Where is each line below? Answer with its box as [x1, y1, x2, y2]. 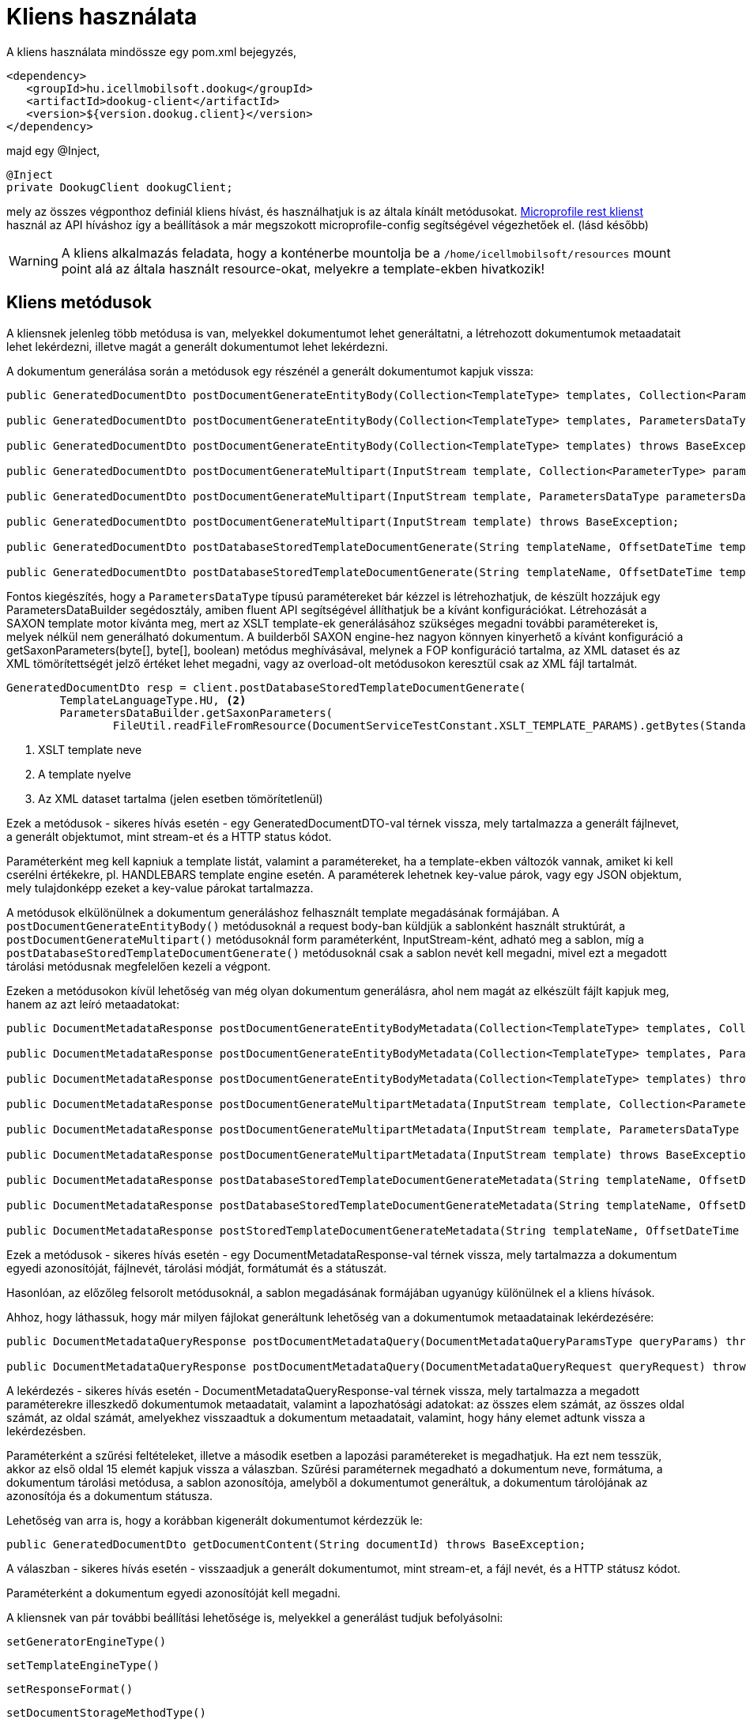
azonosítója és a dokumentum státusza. [6, 1488, 213, 1502]
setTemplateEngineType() [6, 1658, 160, 1672]
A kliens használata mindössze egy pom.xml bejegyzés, [6, 44, 297, 58]
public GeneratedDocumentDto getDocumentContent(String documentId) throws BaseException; [6, 1537, 586, 1551]
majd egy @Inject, [6, 143, 100, 157]
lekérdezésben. [6, 1423, 86, 1438]
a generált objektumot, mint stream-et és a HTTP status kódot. [6, 829, 332, 843]
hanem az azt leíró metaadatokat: [6, 997, 179, 1011]
